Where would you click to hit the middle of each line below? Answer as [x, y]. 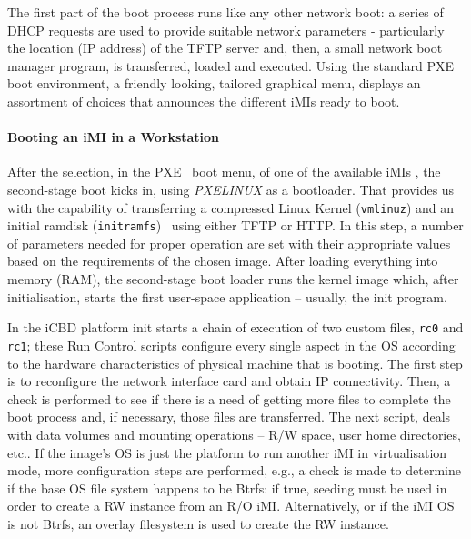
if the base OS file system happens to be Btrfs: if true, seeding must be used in [227, 488]
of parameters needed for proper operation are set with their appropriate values [229, 243]
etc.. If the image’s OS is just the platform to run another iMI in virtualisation [227, 452]
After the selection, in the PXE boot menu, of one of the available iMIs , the [224, 172]
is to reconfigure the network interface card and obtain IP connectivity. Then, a [229, 381]
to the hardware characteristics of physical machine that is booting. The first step [235, 363]
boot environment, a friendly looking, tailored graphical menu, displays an [214, 83]
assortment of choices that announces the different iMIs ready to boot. [204, 101]
